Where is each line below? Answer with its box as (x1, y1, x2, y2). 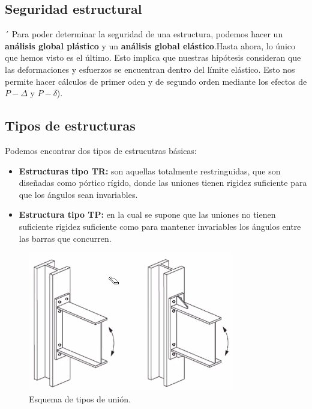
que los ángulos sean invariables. (19, 188, 138, 200)
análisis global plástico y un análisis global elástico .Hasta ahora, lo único (5, 39, 295, 52)
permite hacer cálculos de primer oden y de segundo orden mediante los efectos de (5, 75, 307, 87)
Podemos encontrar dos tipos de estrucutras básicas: (5, 144, 197, 156)
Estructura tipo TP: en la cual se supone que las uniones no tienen (19, 208, 276, 221)
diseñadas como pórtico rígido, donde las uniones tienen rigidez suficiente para (19, 176, 307, 189)
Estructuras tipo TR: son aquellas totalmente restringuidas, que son (19, 164, 281, 177)
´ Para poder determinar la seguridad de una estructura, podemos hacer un (5, 28, 283, 40)
